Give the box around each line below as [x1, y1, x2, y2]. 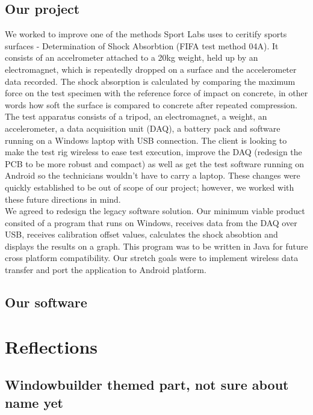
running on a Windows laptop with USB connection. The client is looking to [5, 134, 287, 146]
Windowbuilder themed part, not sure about [5, 375, 289, 394]
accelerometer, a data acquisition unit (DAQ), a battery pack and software [5, 121, 280, 134]
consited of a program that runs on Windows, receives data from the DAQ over [5, 216, 297, 229]
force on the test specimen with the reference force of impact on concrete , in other [5, 87, 308, 99]
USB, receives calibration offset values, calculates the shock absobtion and [5, 228, 278, 241]
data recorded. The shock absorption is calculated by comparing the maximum [5, 75, 296, 87]
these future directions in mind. [5, 192, 121, 205]
